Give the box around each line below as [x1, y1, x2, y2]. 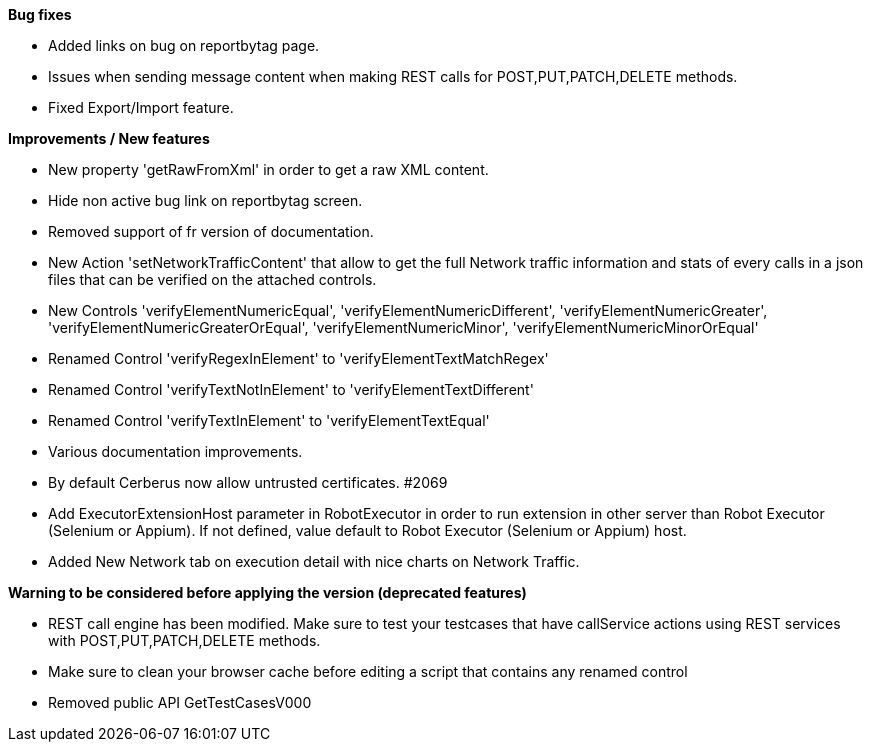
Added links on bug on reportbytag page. [48, 37, 320, 54]
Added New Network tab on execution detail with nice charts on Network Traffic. [48, 553, 580, 570]
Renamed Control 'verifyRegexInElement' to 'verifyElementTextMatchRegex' [48, 350, 549, 367]
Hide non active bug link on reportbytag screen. [48, 192, 363, 209]
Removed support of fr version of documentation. [48, 223, 374, 240]
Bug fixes [8, 6, 72, 23]
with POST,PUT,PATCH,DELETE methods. [48, 632, 321, 649]
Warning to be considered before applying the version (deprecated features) [8, 584, 527, 601]
